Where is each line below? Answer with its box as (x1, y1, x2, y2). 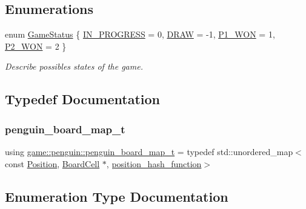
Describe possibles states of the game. (5, 60, 143, 73)
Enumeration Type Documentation (5, 187, 228, 205)
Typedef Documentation (5, 90, 160, 108)
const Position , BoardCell (5, 157, 100, 170)
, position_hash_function (106, 157, 202, 170)
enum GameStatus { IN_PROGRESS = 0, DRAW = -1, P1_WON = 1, (5, 28, 275, 41)
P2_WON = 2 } (5, 39, 67, 52)
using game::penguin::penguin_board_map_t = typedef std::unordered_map (5, 145, 293, 158)
